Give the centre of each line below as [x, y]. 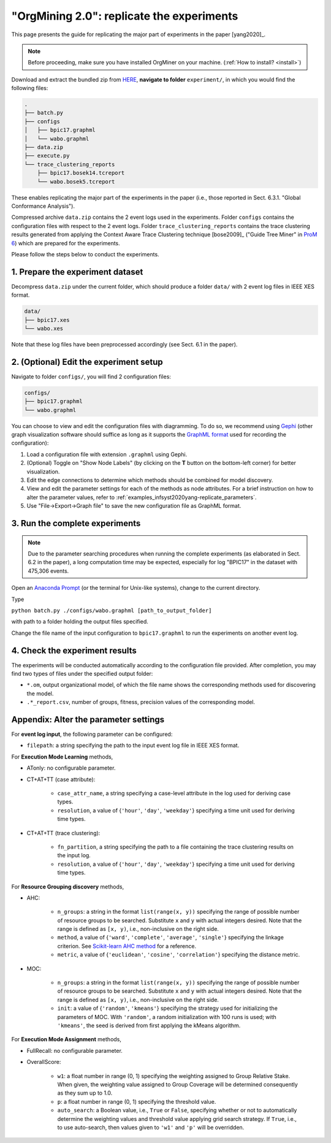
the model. [40, 694]
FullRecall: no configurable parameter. [74, 1050]
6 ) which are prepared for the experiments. [66, 243]
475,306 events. [48, 571]
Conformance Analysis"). [43, 206]
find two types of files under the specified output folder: [82, 673]
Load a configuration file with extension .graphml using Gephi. [107, 454]
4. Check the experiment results [74, 650]
